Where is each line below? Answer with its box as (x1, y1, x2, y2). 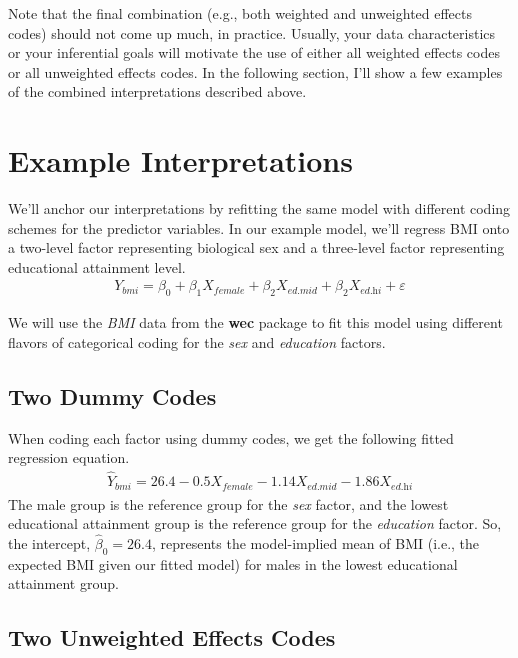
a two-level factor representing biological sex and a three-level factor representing (8, 237, 505, 258)
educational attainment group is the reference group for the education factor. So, (8, 513, 502, 534)
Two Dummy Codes (8, 380, 217, 411)
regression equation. (8, 447, 130, 468)
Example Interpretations (8, 140, 353, 181)
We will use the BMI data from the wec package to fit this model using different (8, 312, 503, 333)
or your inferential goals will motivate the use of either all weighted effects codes (8, 42, 500, 63)
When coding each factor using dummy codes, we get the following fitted (8, 427, 454, 448)
